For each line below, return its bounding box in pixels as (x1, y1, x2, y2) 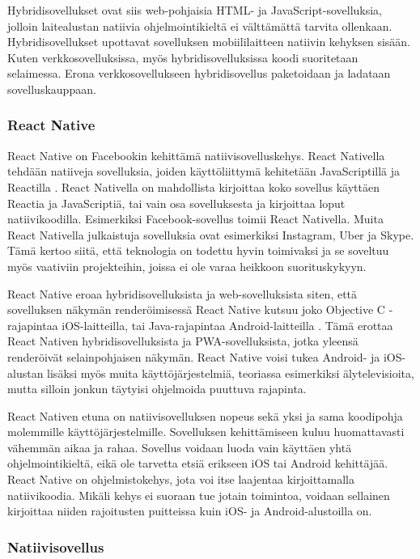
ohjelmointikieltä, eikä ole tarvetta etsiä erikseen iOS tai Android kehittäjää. (7, 455, 388, 472)
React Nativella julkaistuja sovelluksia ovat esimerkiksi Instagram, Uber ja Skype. (7, 226, 414, 243)
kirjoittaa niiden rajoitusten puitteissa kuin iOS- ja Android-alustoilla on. (7, 502, 372, 519)
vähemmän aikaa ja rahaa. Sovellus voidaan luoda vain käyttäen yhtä (7, 438, 352, 455)
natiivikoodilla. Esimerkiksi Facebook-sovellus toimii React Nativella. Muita (7, 210, 384, 227)
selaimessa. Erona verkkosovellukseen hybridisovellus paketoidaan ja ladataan (7, 65, 391, 82)
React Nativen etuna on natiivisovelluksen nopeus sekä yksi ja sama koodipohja (7, 407, 403, 424)
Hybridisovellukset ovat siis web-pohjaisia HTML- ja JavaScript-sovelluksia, (7, 2, 383, 18)
